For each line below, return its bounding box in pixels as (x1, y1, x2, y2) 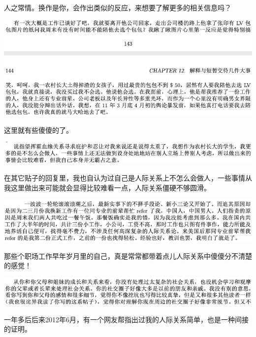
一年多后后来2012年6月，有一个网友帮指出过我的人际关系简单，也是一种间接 (4, 314, 249, 324)
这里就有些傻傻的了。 (4, 124, 73, 135)
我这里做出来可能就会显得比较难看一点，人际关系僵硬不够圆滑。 (4, 182, 211, 192)
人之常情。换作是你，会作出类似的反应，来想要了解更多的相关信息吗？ (4, 2, 231, 12)
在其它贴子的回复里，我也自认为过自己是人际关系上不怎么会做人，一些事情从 (4, 173, 252, 183)
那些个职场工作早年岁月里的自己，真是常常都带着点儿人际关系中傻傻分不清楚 (4, 250, 252, 261)
